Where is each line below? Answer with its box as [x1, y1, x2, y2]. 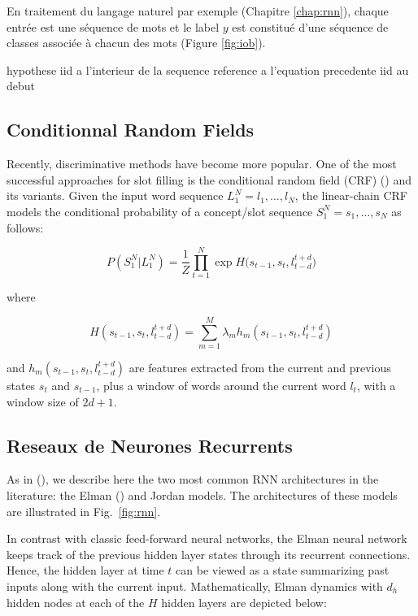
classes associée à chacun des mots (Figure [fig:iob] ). [7, 34, 266, 51]
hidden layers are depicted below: [161, 593, 327, 610]
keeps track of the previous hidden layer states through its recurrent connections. [7, 545, 411, 562]
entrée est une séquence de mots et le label [7, 18, 220, 35]
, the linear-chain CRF [294, 187, 407, 204]
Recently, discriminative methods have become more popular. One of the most [7, 155, 397, 172]
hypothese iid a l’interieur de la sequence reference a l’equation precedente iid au [7, 61, 409, 78]
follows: [7, 219, 44, 236]
